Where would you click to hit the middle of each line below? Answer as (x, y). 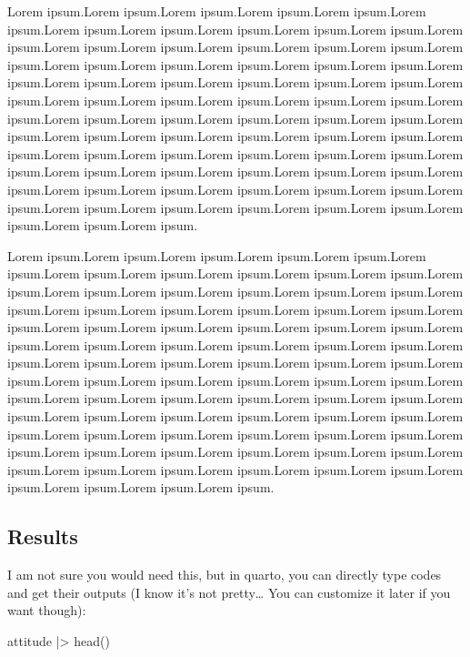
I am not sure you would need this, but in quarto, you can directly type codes (225, 575)
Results (43, 536)
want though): (47, 610)
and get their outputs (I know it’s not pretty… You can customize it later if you (229, 592)
